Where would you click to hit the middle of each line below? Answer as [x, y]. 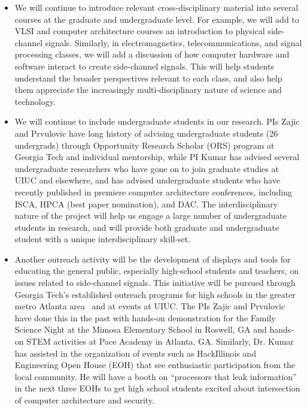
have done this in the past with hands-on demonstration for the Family [145, 317]
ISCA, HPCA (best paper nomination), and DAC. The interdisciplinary [146, 204]
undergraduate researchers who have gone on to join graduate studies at [147, 168]
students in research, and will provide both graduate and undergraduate [147, 227]
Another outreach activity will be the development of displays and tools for [153, 259]
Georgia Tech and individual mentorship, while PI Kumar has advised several [157, 157]
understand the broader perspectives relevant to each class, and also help [148, 78]
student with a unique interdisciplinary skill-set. [103, 239]
